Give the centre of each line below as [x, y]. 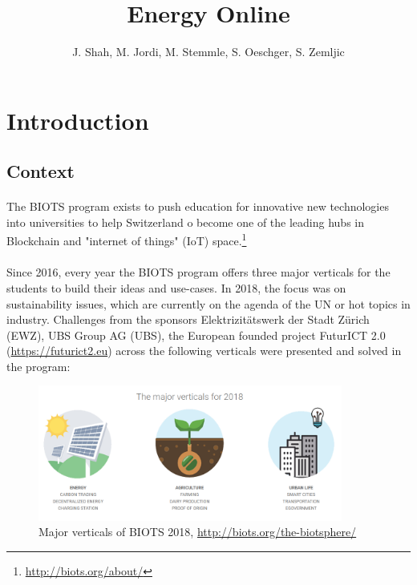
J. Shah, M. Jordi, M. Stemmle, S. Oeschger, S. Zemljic [208, 52]
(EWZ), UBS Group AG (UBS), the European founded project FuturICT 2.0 [196, 335]
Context [40, 171]
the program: [38, 366]
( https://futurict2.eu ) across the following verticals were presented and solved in [204, 351]
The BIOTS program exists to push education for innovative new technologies [198, 206]
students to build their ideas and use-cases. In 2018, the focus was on [176, 287]
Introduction [78, 120]
